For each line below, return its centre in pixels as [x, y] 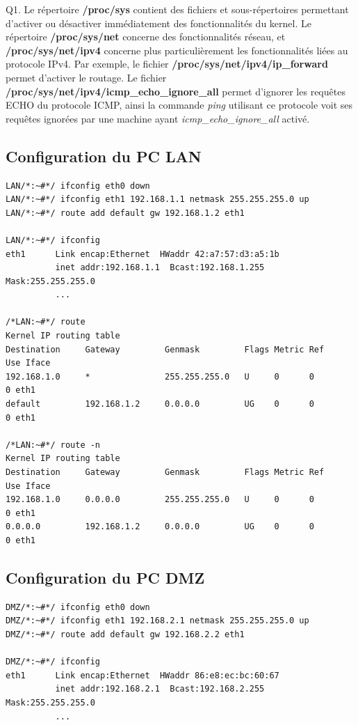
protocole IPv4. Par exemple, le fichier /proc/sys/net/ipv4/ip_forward [167, 64]
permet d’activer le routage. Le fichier [86, 77]
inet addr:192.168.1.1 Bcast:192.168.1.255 [160, 268]
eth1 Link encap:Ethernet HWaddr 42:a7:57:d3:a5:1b [143, 254]
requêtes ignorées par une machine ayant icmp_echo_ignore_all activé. [158, 118]
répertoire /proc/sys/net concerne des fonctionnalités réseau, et [146, 37]
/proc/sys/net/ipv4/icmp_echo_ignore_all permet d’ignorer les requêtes [176, 91]
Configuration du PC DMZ [105, 577]
